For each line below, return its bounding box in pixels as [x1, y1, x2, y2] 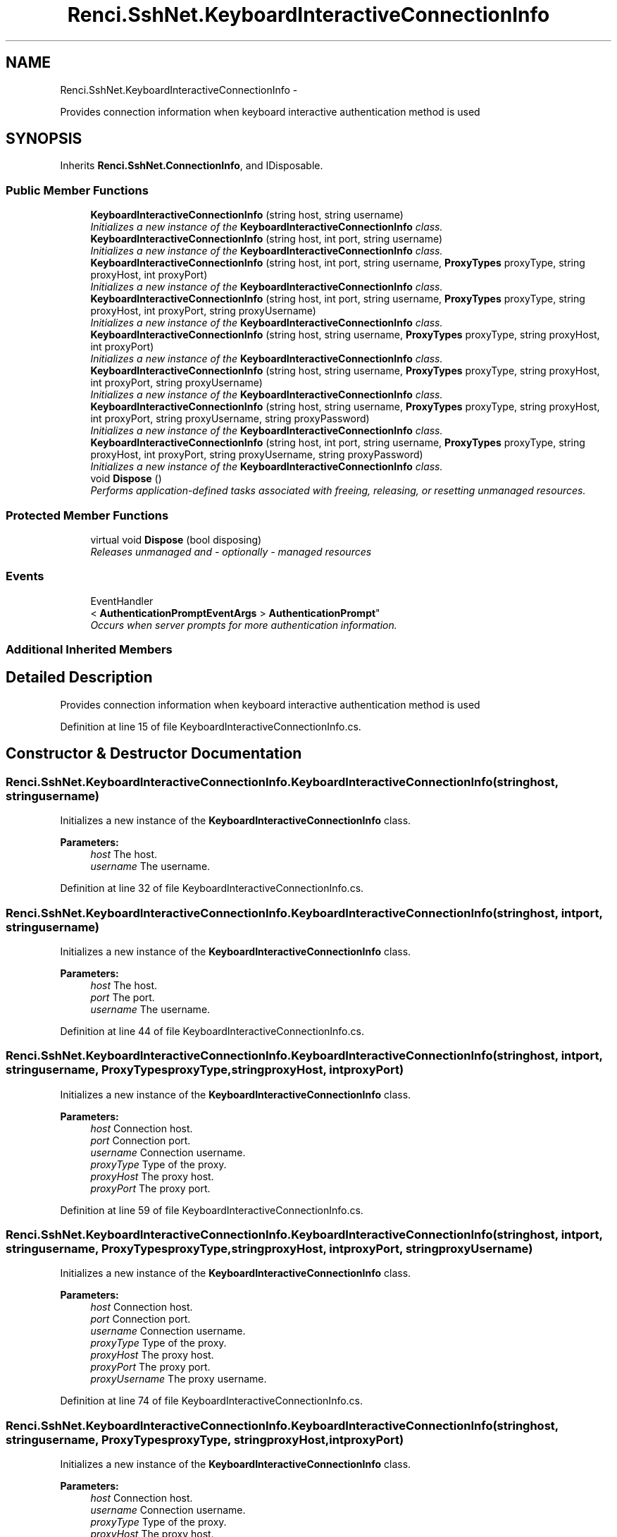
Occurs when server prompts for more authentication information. [90, 618, 397, 631]
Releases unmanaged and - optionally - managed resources [90, 545, 372, 558]
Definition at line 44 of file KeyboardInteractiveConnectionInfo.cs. [60, 1024, 364, 1037]
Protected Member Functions [6, 508, 169, 522]
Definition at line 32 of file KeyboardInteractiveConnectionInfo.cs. [60, 882, 364, 895]
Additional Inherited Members [6, 642, 173, 657]
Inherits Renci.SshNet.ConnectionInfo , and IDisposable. [60, 159, 323, 172]
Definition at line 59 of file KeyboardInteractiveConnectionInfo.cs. [60, 1204, 363, 1216]
